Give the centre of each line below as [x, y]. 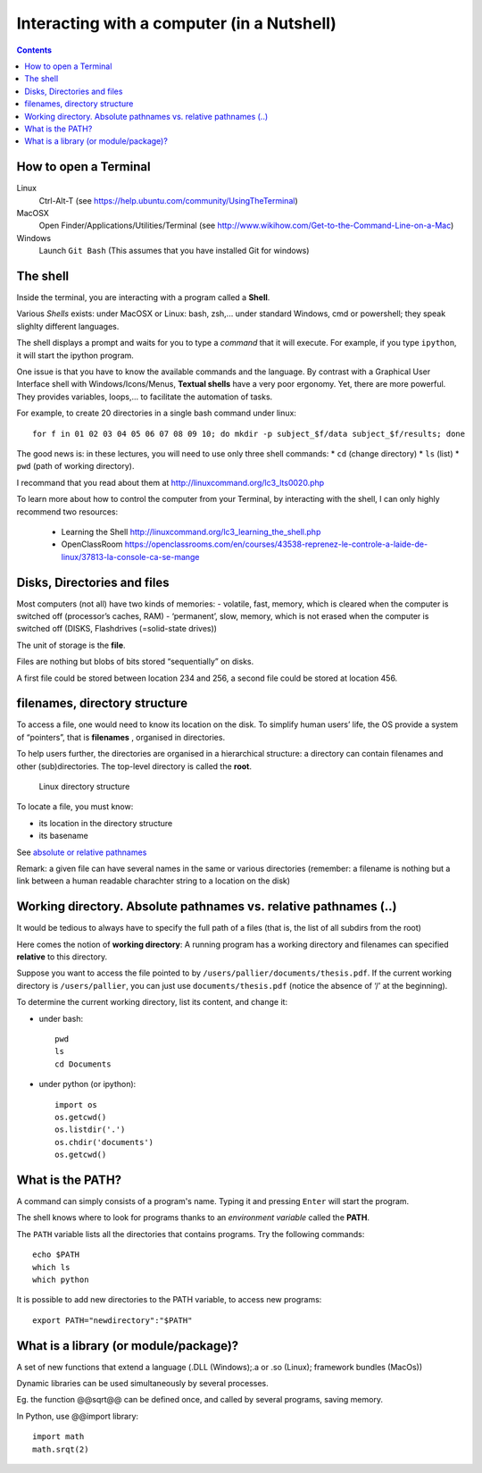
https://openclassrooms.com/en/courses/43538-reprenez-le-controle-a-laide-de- [276, 544]
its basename [63, 836]
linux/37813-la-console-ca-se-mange [130, 557]
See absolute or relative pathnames [82, 852]
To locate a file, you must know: [75, 807]
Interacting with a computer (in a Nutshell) [176, 23]
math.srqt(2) [61, 1449]
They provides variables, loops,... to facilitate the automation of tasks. [145, 397]
